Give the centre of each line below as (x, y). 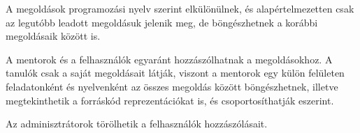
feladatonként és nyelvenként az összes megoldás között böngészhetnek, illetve (172, 86)
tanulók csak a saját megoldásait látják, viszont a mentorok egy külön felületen (175, 73)
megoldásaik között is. (53, 36)
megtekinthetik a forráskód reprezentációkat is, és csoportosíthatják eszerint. (170, 100)
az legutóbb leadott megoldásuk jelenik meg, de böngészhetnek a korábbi (162, 22)
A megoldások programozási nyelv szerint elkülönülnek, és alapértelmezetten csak (180, 8)
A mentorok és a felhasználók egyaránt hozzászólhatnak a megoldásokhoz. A (169, 59)
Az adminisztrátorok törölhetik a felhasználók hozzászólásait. (137, 124)
